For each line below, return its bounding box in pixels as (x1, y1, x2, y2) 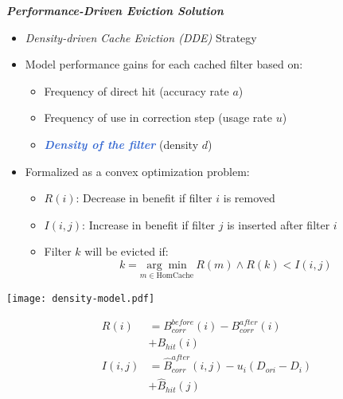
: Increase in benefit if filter (82, 216, 216, 233)
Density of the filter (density (44, 135, 199, 152)
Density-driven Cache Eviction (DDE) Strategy (25, 29, 257, 45)
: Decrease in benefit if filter (76, 190, 212, 206)
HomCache (156, 271, 194, 280)
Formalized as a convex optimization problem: (25, 162, 250, 179)
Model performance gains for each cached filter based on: (25, 56, 303, 72)
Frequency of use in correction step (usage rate (44, 109, 272, 126)
